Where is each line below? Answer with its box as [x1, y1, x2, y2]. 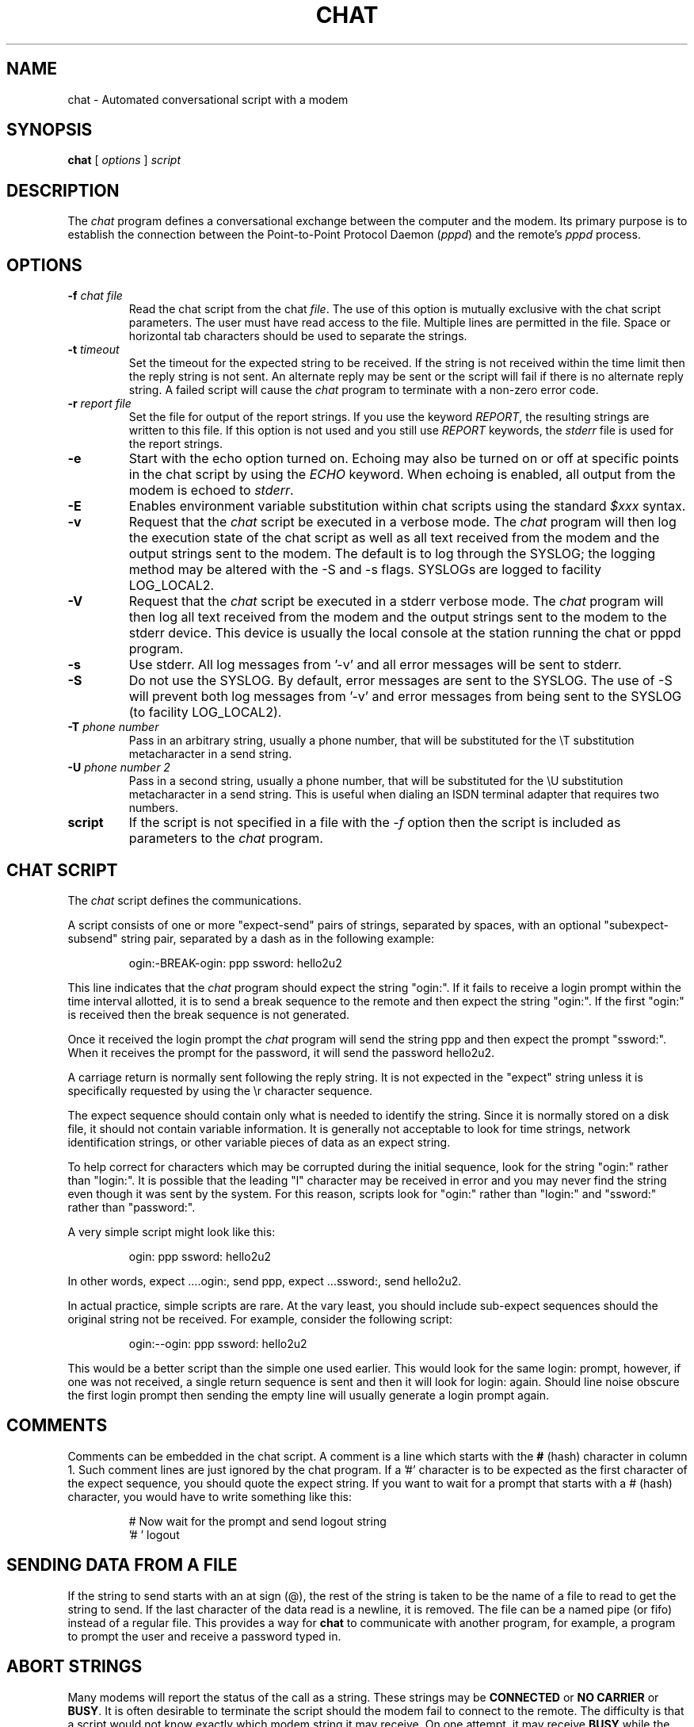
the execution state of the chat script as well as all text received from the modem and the [128, 530, 660, 546]
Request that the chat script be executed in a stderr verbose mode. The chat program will [128, 593, 664, 610]
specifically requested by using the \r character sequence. [67, 1083, 373, 1097]
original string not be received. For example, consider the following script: [67, 1312, 452, 1326]
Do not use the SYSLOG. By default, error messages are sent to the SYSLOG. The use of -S [128, 672, 673, 689]
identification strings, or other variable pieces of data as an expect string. [67, 1135, 451, 1149]
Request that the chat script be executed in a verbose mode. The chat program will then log [128, 514, 677, 530]
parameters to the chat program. [128, 830, 323, 847]
